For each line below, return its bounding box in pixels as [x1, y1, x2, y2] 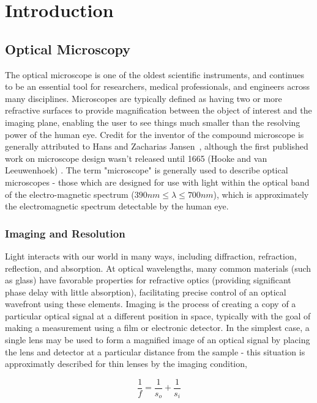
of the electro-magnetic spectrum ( [5, 187, 135, 200]
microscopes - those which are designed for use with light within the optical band [5, 175, 310, 188]
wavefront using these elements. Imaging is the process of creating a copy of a [5, 297, 296, 310]
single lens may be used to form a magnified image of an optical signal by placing [5, 333, 310, 346]
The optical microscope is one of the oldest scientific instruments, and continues [5, 68, 305, 81]
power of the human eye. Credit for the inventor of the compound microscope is [5, 128, 304, 140]
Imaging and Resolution [5, 225, 125, 241]
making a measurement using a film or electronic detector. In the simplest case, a [5, 321, 310, 334]
